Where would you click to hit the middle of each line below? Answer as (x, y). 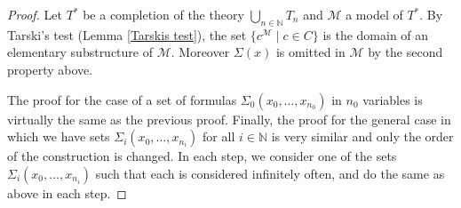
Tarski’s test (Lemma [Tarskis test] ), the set (127, 34)
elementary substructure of (80, 52)
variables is (393, 99)
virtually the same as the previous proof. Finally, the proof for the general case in (229, 119)
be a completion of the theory (163, 14)
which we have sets (59, 136)
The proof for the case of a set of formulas (122, 99)
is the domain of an (376, 34)
